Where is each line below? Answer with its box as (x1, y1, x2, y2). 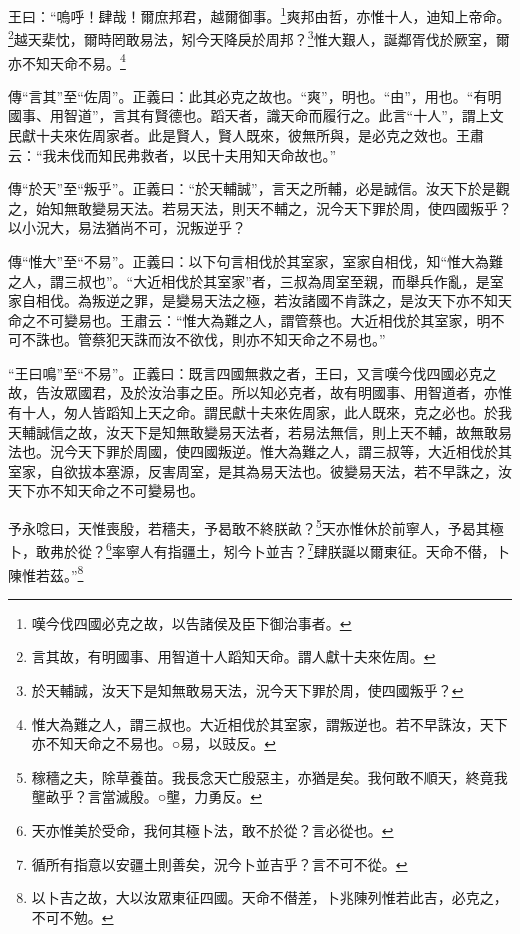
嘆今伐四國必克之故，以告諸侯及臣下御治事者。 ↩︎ (31, 612, 352, 633)
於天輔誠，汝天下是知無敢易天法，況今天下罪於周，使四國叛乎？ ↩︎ (31, 679, 464, 700)
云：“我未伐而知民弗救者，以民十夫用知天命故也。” (8, 144, 337, 165)
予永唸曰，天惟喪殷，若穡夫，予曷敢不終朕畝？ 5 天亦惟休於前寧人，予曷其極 (8, 515, 504, 538)
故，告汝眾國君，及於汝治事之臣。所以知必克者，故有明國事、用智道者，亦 (8, 382, 498, 403)
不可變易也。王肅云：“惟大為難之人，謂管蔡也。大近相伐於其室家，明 (35, 309, 491, 330)
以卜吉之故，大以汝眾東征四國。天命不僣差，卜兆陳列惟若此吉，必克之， (31, 887, 508, 908)
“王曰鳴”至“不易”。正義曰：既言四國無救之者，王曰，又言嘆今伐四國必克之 (8, 362, 497, 383)
